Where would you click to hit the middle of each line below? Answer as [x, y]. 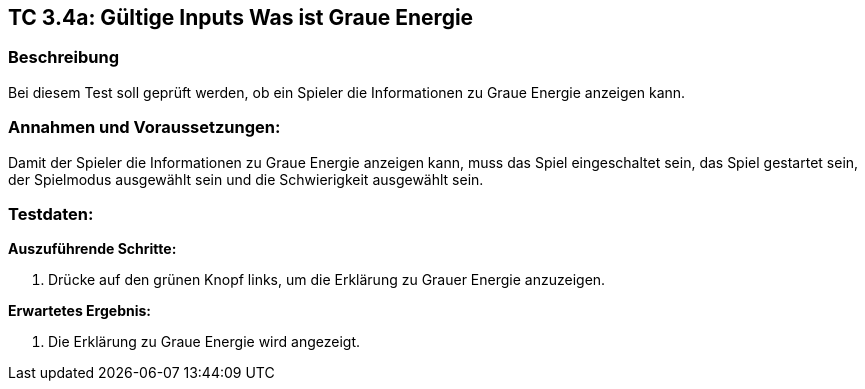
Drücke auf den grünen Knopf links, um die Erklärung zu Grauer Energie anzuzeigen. [327, 280]
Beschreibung [64, 57]
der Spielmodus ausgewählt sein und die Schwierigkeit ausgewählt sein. [246, 179]
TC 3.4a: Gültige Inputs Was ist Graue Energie [241, 17]
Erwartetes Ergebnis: [80, 311]
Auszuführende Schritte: [92, 249]
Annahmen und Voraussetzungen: [144, 127]
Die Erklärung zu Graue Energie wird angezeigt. [204, 342]
